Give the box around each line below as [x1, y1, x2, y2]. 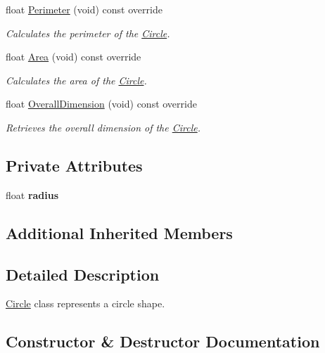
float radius [6, 187, 59, 202]
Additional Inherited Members [6, 222, 233, 243]
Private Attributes [6, 154, 143, 176]
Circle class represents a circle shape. [6, 296, 165, 311]
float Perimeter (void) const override [6, 2, 162, 16]
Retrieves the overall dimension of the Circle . [6, 120, 201, 134]
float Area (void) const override [6, 49, 141, 64]
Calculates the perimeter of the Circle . [6, 25, 170, 40]
